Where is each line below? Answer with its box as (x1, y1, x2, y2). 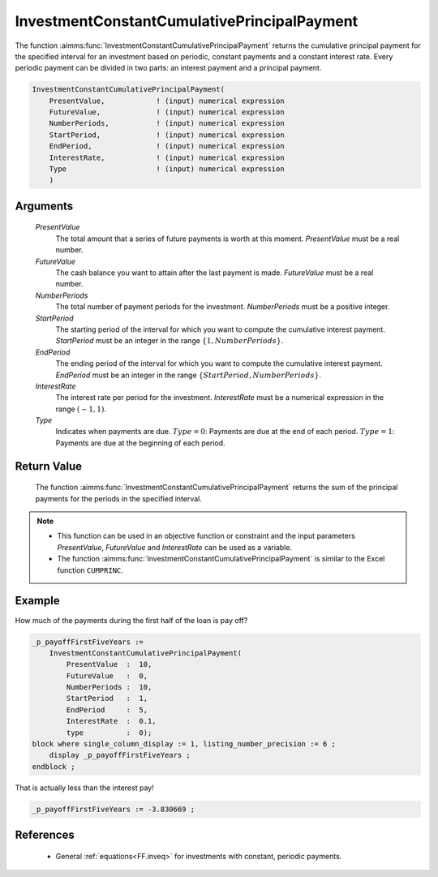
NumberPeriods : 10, (66, 682, 152, 692)
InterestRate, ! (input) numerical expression (49, 153, 285, 162)
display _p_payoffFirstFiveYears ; (49, 750, 191, 760)
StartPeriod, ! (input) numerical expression (49, 130, 285, 140)
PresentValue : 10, (66, 660, 152, 669)
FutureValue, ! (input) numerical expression (49, 108, 285, 117)
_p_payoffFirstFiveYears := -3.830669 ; (32, 804, 195, 814)
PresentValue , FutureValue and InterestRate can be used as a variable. (57, 542, 292, 552)
